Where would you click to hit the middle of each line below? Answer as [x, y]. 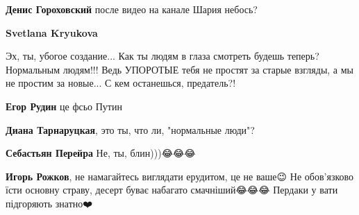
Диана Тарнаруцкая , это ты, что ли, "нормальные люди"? [130, 129]
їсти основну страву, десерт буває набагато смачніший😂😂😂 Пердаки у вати [172, 190]
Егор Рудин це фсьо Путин [64, 106]
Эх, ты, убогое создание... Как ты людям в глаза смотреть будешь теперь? [162, 56]
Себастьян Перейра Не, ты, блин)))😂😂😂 [101, 153]
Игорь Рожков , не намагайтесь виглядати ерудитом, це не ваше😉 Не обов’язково [180, 176]
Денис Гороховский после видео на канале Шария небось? [132, 9]
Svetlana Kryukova [52, 32]
